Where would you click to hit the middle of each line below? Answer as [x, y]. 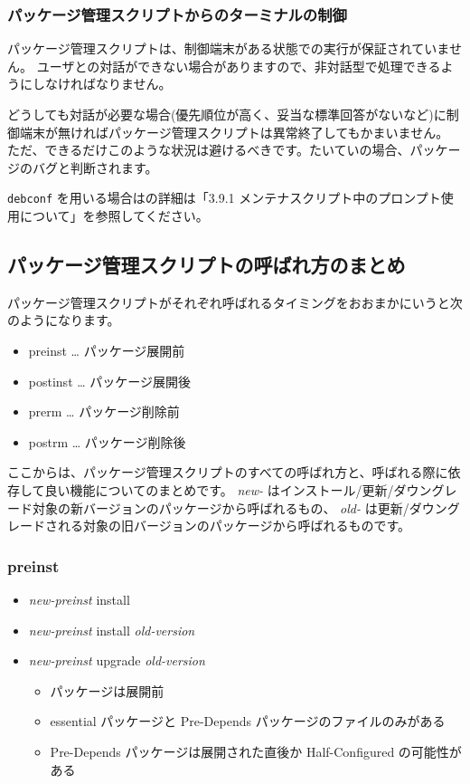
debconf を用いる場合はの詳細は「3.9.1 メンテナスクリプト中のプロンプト [224, 198]
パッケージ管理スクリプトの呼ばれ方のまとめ [207, 265]
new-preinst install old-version [112, 630]
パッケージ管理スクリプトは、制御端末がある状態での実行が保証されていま [228, 48]
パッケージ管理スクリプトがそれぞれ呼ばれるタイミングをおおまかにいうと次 [235, 302]
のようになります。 [64, 320]
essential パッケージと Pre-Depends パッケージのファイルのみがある [248, 721]
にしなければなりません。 [95, 84]
